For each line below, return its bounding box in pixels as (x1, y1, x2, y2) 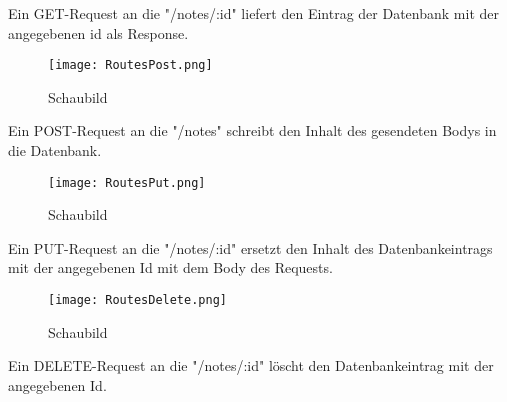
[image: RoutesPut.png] (48, 175, 206, 190)
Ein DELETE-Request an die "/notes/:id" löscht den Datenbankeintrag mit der (8, 355, 494, 376)
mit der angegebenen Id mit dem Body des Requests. (8, 257, 333, 278)
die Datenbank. (8, 140, 102, 161)
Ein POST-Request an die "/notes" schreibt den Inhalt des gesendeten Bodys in (8, 120, 497, 141)
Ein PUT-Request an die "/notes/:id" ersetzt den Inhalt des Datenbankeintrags (8, 237, 493, 258)
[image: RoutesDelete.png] (48, 293, 227, 308)
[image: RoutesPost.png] (48, 58, 213, 73)
